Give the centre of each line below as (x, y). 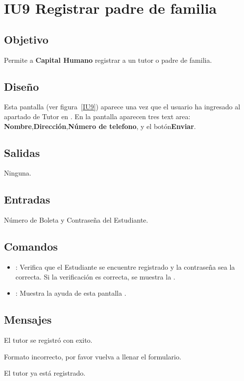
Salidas (22, 152)
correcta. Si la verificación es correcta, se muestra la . (95, 276)
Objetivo (26, 39)
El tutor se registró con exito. (48, 340)
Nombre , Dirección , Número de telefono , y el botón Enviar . (100, 126)
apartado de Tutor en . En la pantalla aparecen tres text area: (97, 116)
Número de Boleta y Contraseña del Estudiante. (76, 220)
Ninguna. (18, 173)
